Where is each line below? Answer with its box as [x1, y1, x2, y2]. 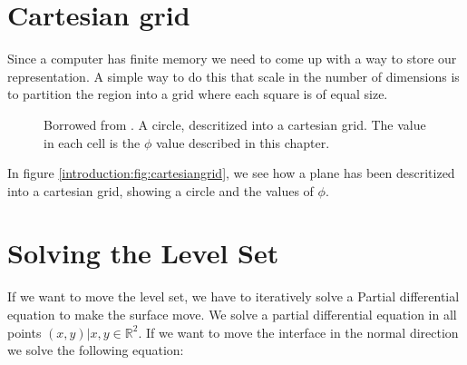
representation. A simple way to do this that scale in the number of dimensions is [7, 66, 460, 85]
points [7, 322, 42, 341]
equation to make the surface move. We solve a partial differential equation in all [7, 305, 457, 323]
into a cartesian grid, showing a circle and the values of [7, 181, 314, 200]
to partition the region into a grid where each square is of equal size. [7, 84, 388, 104]
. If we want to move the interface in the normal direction [138, 322, 459, 341]
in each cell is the [44, 133, 141, 152]
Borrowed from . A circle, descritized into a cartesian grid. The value [44, 114, 426, 133]
